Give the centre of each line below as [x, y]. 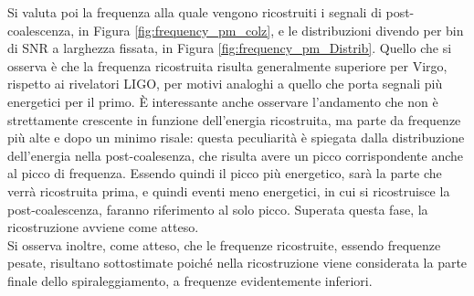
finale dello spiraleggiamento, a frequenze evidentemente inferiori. [190, 280]
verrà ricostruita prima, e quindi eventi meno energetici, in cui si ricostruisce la [229, 190]
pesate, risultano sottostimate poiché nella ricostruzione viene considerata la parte [237, 263]
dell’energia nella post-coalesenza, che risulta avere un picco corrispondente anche [236, 155]
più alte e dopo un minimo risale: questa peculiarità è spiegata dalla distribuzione [236, 137]
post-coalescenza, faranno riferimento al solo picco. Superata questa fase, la [218, 209]
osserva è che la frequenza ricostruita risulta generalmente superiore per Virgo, [227, 65]
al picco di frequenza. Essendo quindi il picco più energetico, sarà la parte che [225, 173]
